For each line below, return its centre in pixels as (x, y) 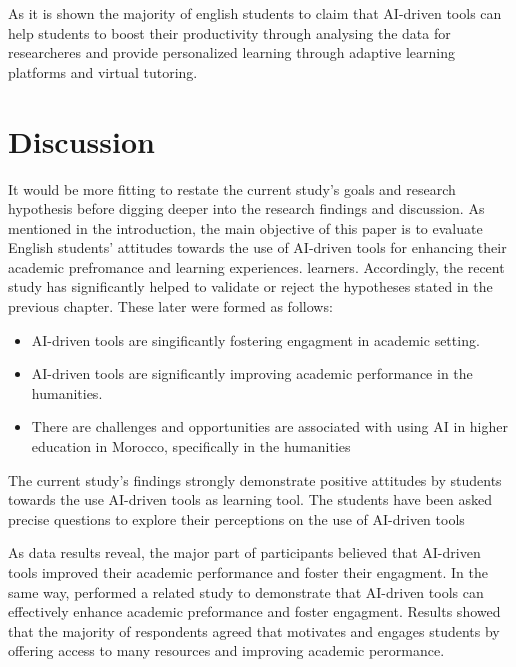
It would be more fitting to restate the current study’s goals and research (232, 188)
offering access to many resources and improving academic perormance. (226, 650)
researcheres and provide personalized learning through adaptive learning (232, 52)
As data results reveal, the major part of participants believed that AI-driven (244, 552)
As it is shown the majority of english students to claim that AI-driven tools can (255, 13)
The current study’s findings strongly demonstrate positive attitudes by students (255, 479)
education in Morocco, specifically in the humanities (191, 446)
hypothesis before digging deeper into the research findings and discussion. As (246, 208)
